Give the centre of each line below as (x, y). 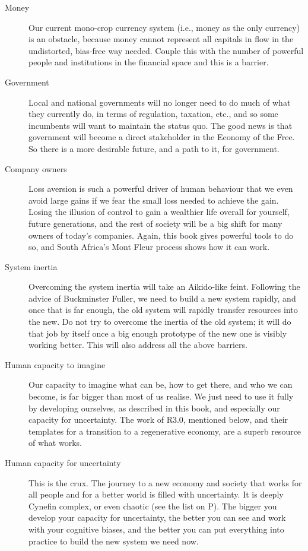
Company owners (36, 168)
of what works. (55, 443)
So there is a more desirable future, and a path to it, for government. (154, 148)
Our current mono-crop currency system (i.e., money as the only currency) (164, 27)
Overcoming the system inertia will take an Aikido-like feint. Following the (164, 286)
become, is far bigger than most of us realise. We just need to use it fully (161, 396)
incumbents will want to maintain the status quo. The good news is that (161, 125)
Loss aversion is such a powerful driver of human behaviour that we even (161, 189)
